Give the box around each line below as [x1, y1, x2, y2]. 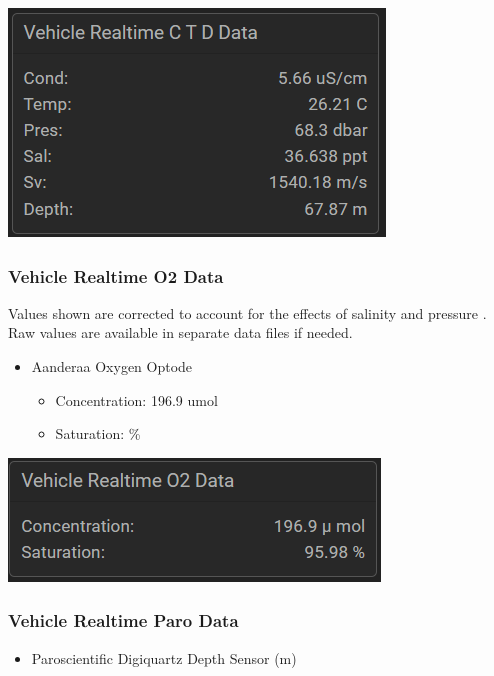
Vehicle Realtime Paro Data [8, 608, 239, 633]
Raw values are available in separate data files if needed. [8, 322, 353, 343]
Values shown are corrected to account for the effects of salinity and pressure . [8, 302, 487, 323]
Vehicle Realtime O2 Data [8, 263, 224, 288]
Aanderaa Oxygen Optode [31, 356, 193, 376]
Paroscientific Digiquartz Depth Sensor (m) [31, 647, 297, 668]
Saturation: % [55, 423, 141, 444]
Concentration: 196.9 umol [55, 389, 218, 410]
